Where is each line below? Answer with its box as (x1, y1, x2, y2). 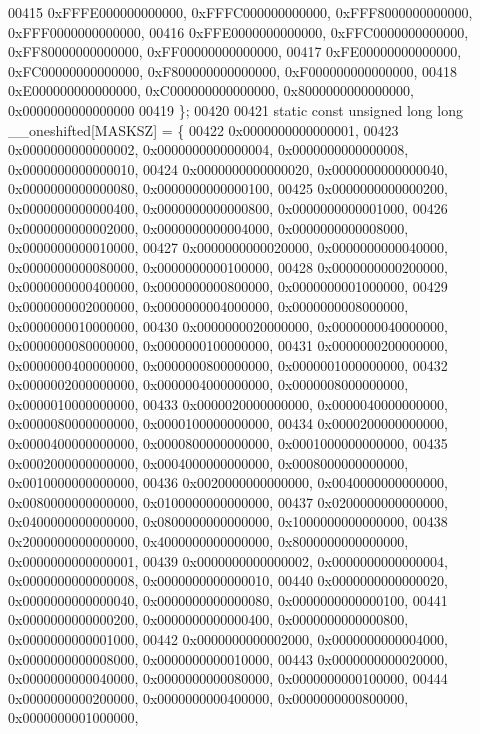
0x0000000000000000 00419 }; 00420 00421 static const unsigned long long (8, 99, 463, 120)
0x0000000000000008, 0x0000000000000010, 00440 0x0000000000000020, (8, 570, 448, 591)
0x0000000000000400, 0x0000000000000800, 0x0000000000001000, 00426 (8, 197, 448, 218)
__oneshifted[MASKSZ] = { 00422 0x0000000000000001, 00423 (8, 119, 399, 140)
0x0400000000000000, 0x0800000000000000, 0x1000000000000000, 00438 (8, 511, 448, 532)
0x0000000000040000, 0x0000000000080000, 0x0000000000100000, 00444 (8, 668, 448, 689)
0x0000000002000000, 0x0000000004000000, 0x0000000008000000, (8, 295, 409, 316)
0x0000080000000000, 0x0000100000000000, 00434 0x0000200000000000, (8, 413, 448, 434)
